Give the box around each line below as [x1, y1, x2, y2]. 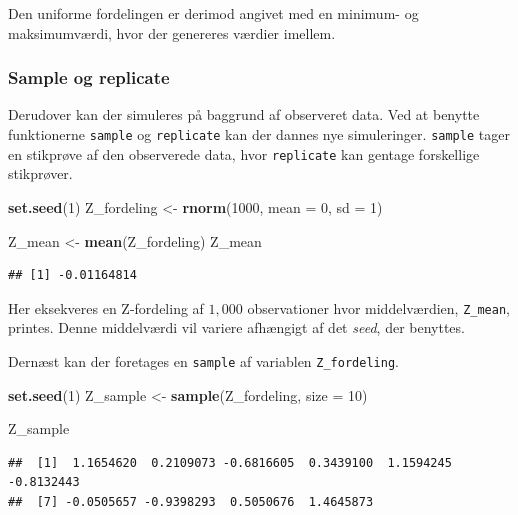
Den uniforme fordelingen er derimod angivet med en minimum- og [8, 3, 419, 23]
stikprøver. [8, 163, 73, 184]
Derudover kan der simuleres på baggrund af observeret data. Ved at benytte [8, 104, 480, 125]
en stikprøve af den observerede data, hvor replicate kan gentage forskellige [8, 143, 480, 164]
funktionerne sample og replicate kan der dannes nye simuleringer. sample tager [8, 124, 510, 144]
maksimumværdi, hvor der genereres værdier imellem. [8, 22, 336, 43]
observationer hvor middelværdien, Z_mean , [247, 297, 510, 318]
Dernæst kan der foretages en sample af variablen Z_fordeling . [8, 350, 399, 371]
